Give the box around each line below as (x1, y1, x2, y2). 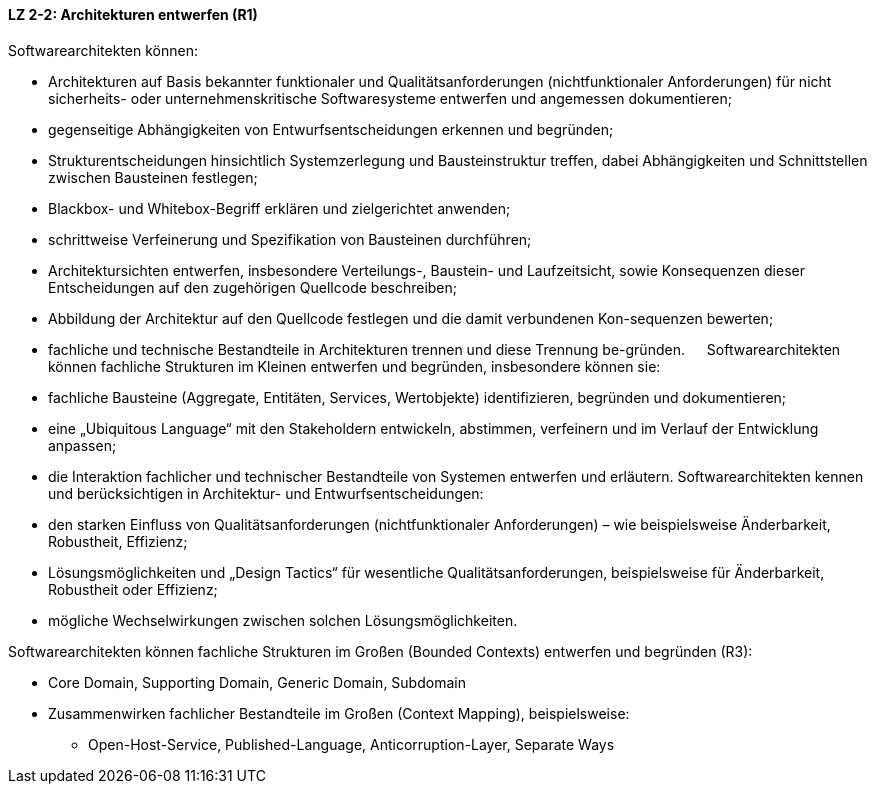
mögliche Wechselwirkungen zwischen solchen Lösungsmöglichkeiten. (48, 611, 518, 629)
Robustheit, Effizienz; (48, 532, 188, 550)
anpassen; (48, 436, 117, 454)
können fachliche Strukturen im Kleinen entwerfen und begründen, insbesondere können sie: (48, 357, 661, 375)
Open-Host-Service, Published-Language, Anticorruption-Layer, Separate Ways (88, 735, 615, 753)
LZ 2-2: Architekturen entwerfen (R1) (8, 6, 258, 23)
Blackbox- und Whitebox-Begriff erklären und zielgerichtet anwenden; (48, 199, 511, 217)
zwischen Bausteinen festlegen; (48, 168, 258, 186)
